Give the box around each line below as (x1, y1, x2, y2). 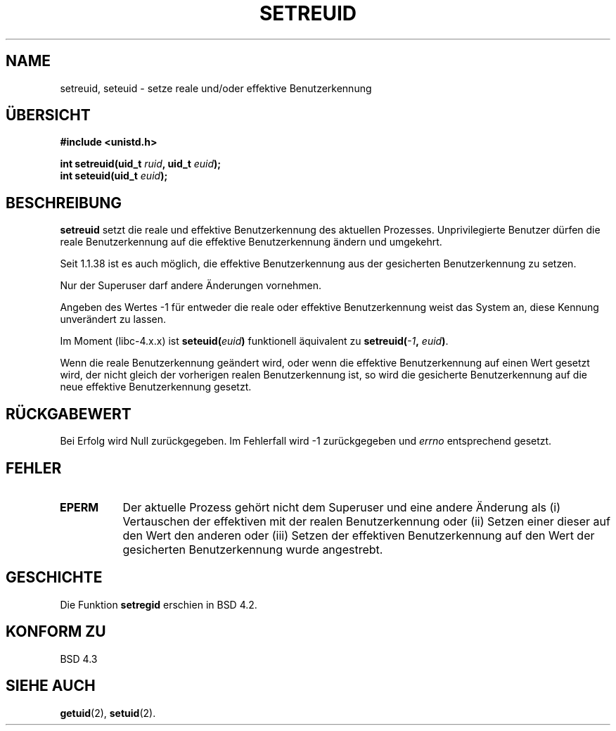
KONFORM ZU (6, 623, 106, 641)
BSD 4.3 (60, 652, 98, 665)
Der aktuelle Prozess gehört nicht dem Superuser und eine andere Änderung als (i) (122, 500, 561, 514)
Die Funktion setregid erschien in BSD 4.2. (60, 598, 257, 611)
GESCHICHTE (6, 568, 103, 587)
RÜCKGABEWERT (6, 405, 131, 423)
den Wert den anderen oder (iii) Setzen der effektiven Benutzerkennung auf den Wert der (122, 528, 595, 542)
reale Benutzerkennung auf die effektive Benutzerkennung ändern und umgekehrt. (60, 236, 442, 248)
